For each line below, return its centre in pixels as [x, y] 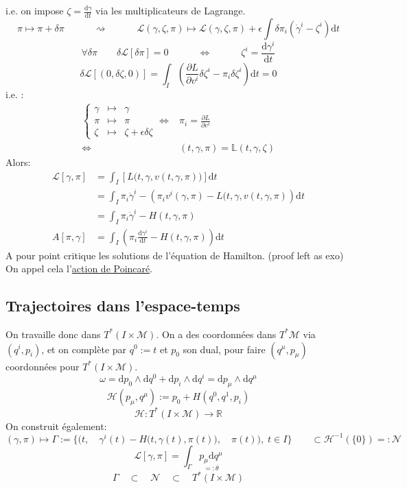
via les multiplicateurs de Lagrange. [171, 10]
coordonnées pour [43, 366]
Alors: [18, 162]
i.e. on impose [35, 10]
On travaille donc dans [53, 334]
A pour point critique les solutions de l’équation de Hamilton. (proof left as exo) [175, 255]
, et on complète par [84, 349]
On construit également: [56, 426]
